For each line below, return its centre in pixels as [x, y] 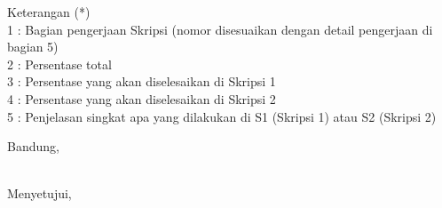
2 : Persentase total [59, 64]
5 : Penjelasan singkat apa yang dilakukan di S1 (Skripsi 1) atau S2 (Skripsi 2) [222, 116]
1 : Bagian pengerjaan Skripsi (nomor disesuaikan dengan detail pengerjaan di [220, 29]
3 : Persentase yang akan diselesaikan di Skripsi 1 [142, 81]
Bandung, [33, 146]
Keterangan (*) [49, 12]
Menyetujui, [39, 193]
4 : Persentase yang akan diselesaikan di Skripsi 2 [142, 98]
